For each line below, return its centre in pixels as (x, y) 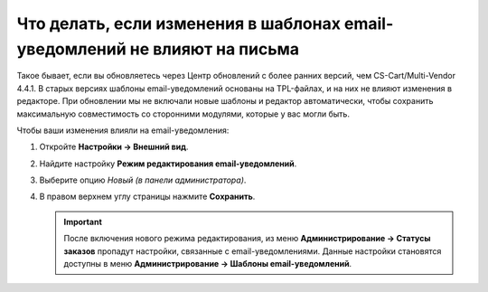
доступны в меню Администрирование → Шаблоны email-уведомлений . (208, 264)
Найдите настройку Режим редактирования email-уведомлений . (168, 164)
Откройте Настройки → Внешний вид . (114, 147)
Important (83, 221)
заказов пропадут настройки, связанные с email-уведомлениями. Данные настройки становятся (253, 251)
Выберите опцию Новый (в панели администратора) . (143, 180)
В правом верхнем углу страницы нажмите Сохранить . (147, 197)
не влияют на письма (215, 49)
